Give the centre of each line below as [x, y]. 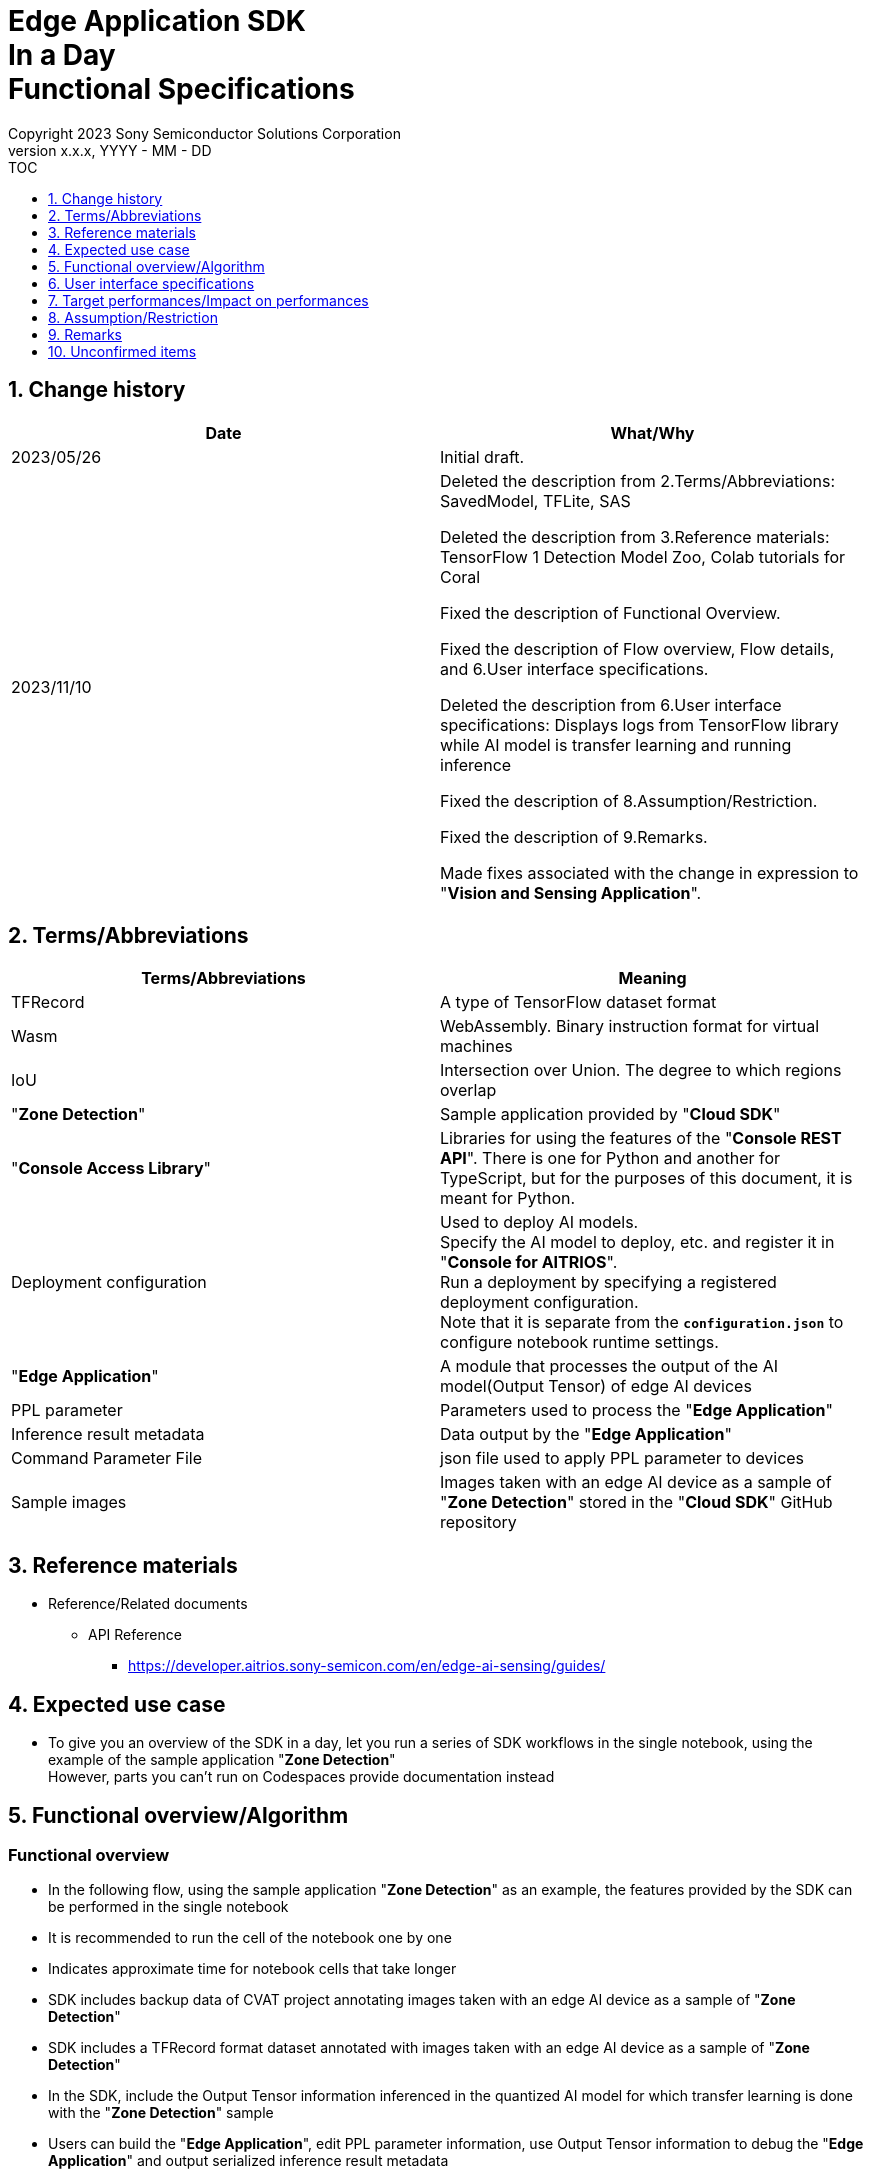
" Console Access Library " [111, 1168]
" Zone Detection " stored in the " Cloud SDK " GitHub [636, 1502]
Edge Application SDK [157, 21]
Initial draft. [482, 456]
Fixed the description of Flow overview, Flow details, [637, 648]
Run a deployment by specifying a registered [608, 1282]
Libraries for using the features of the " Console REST [641, 1138]
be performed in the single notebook [168, 1907]
